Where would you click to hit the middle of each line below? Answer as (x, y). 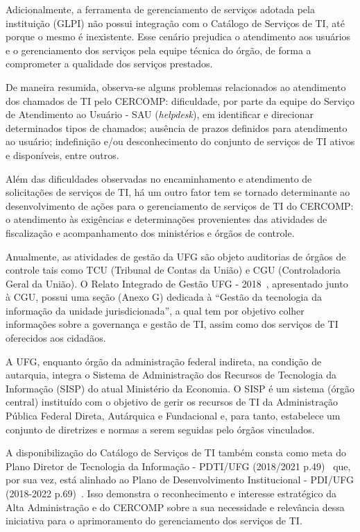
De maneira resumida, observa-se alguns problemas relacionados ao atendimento (176, 86)
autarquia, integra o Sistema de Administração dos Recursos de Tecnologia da (171, 375)
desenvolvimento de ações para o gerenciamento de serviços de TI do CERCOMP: (180, 205)
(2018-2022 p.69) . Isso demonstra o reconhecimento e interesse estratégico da (171, 493)
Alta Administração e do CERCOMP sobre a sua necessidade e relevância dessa (175, 507)
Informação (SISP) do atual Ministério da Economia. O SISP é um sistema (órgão (180, 388)
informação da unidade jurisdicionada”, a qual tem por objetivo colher (155, 310)
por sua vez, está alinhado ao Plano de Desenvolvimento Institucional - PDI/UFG (180, 480)
